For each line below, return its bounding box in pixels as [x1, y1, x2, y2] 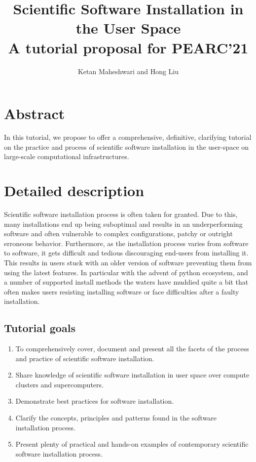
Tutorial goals [4, 320, 75, 336]
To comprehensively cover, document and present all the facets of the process [15, 343, 249, 354]
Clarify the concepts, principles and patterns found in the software [15, 413, 217, 423]
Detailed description [4, 180, 145, 200]
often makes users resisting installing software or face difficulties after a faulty [4, 286, 239, 296]
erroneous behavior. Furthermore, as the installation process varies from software [4, 238, 249, 248]
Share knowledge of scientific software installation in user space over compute [15, 370, 250, 380]
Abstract [4, 103, 65, 124]
